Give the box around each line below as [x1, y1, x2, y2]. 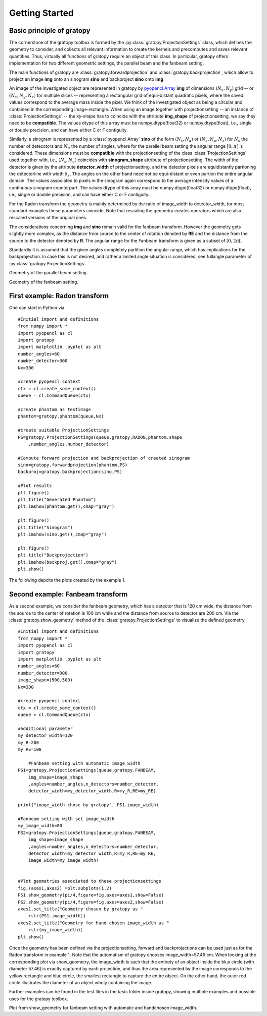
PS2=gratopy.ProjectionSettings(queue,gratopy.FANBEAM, [18, 830, 156, 836]
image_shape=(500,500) [18, 677, 73, 683]
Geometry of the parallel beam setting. [9, 270, 88, 276]
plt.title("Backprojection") [18, 552, 89, 558]
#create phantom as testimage [18, 407, 91, 412]
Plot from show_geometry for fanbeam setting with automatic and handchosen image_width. [9, 1005, 198, 1011]
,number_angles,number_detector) [28, 441, 110, 447]
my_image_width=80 [18, 823, 63, 829]
